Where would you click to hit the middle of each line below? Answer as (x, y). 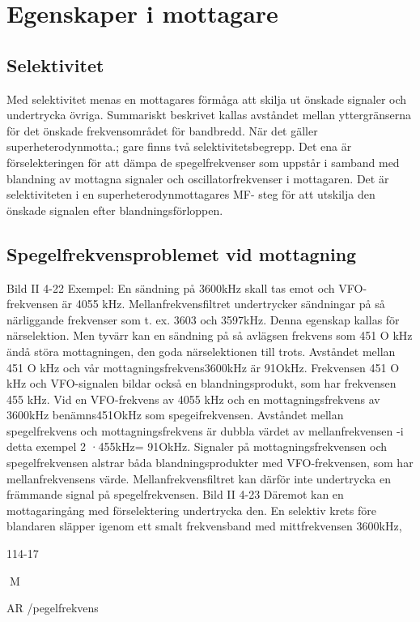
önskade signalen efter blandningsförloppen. (115, 210)
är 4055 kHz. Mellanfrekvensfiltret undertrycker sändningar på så (223, 304)
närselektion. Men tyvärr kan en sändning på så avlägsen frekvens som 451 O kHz (210, 335)
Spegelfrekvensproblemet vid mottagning (182, 253)
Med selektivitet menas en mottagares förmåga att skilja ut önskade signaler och (207, 99)
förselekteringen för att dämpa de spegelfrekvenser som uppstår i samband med (203, 162)
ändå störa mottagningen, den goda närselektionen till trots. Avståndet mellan (201, 351)
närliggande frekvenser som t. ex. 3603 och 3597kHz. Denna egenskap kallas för (203, 319)
